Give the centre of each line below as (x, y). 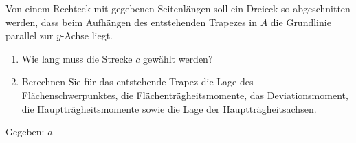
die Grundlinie (301, 22)
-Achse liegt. (87, 35)
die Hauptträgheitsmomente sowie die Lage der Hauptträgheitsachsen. (169, 108)
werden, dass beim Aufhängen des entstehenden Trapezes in (132, 22)
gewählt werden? (178, 58)
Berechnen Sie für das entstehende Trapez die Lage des (137, 81)
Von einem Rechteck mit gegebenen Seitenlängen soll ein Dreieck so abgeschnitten (178, 8)
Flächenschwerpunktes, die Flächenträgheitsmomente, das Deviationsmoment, (185, 95)
